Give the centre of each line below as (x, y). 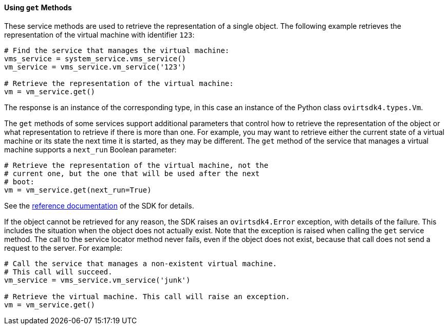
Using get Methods (38, 7)
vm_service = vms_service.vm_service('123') (95, 67)
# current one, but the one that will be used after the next (132, 173)
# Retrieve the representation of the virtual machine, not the (136, 165)
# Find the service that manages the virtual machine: (117, 50)
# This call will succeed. (58, 272)
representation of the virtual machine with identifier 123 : (99, 34)
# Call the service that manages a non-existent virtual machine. (141, 263)
